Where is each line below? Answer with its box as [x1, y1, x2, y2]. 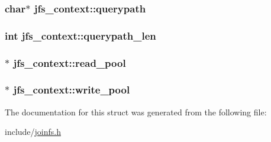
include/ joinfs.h [5, 125, 62, 138]
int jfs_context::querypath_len [5, 28, 156, 43]
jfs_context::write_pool [13, 82, 130, 97]
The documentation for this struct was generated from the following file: [5, 105, 267, 118]
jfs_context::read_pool [13, 55, 126, 70]
